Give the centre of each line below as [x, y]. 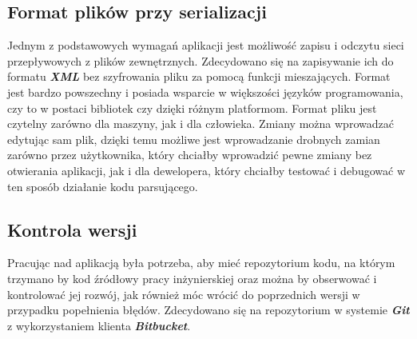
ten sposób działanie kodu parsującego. [103, 186]
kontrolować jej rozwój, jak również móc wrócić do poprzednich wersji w [184, 294]
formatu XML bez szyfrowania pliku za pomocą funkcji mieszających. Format [199, 76]
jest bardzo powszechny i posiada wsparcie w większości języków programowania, [205, 92]
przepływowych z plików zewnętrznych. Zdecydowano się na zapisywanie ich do [201, 60]
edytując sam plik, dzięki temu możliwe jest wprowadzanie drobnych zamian [194, 139]
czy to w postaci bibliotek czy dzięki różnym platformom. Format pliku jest [192, 108]
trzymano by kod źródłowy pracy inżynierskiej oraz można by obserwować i [192, 278]
